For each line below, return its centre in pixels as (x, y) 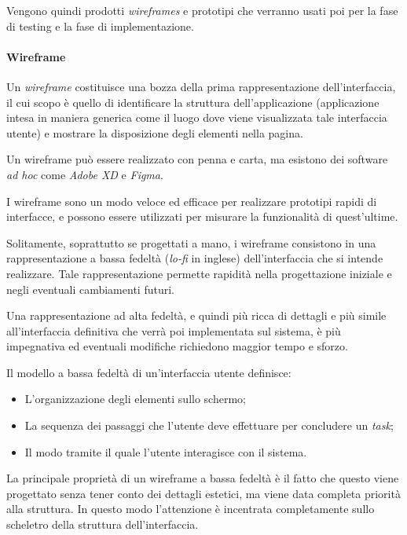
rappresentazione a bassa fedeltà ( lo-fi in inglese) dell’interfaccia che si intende (195, 258)
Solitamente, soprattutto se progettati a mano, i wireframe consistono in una (191, 242)
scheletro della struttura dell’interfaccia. (103, 524)
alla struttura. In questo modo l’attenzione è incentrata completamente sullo (191, 509)
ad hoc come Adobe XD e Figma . (85, 174)
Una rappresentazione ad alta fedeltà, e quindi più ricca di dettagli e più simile (196, 315)
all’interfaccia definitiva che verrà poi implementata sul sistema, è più (174, 330)
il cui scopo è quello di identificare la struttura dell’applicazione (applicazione (193, 102)
